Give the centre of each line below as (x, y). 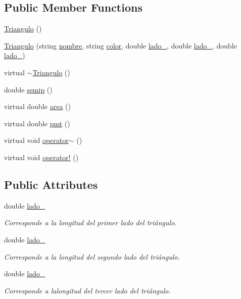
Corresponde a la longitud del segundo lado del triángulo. (92, 256)
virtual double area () (37, 106)
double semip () (28, 89)
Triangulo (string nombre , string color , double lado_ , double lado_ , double (121, 45)
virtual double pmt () (37, 123)
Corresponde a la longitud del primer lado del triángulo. (90, 222)
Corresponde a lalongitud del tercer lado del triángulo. (87, 290)
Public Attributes (51, 184)
